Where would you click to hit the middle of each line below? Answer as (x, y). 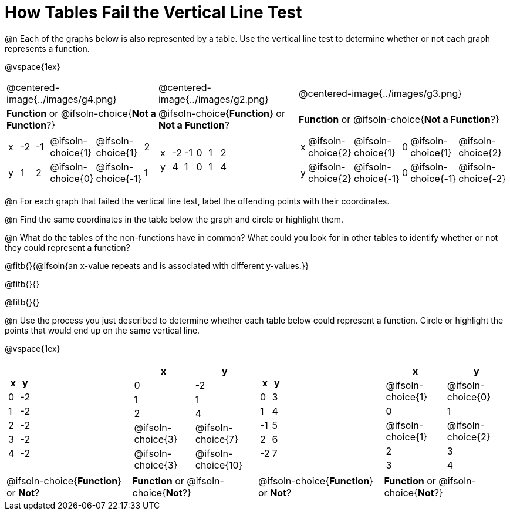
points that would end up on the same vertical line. (102, 330)
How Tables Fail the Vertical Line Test (153, 12)
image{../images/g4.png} (62, 99)
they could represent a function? (67, 247)
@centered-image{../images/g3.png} (381, 93)
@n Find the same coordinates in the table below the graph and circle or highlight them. (174, 219)
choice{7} (217, 439)
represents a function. (47, 48)
